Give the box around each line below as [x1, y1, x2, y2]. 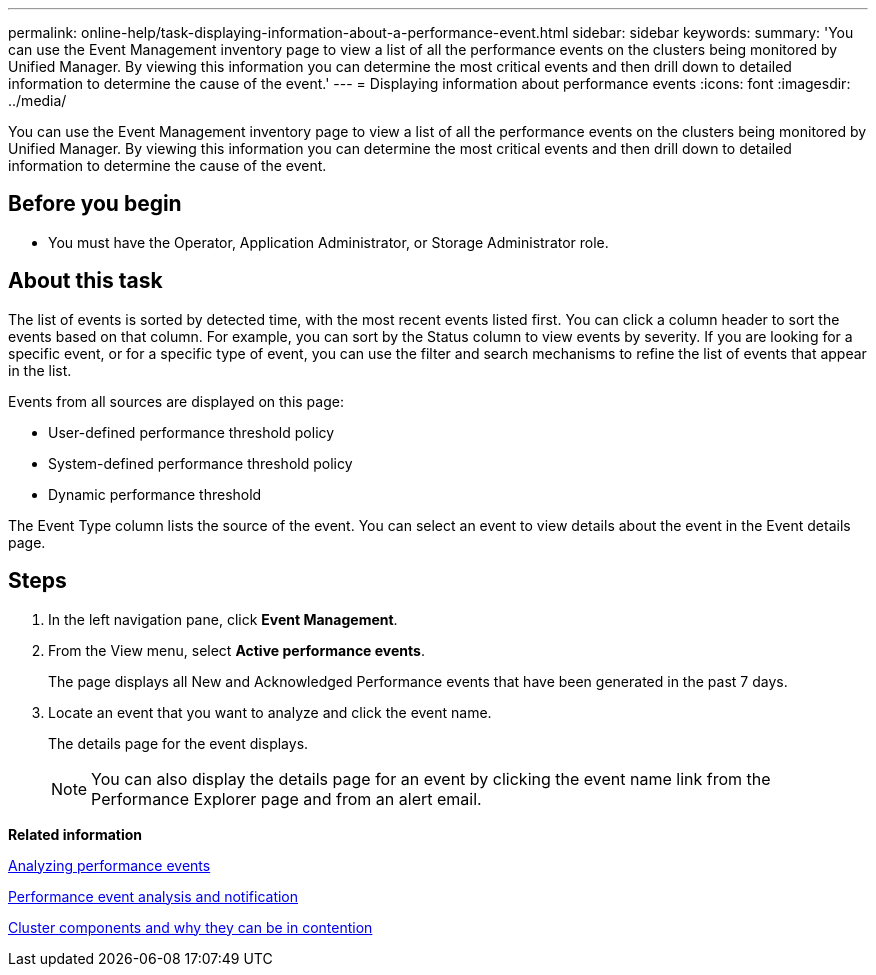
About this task [8, 268, 163, 294]
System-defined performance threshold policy [48, 454, 353, 472]
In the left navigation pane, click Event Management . [48, 610, 398, 628]
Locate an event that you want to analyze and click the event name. [48, 703, 492, 721]
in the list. [8, 361, 72, 379]
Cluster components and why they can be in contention [8, 918, 373, 936]
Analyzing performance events [8, 856, 211, 874]
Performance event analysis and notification [8, 887, 299, 905]
